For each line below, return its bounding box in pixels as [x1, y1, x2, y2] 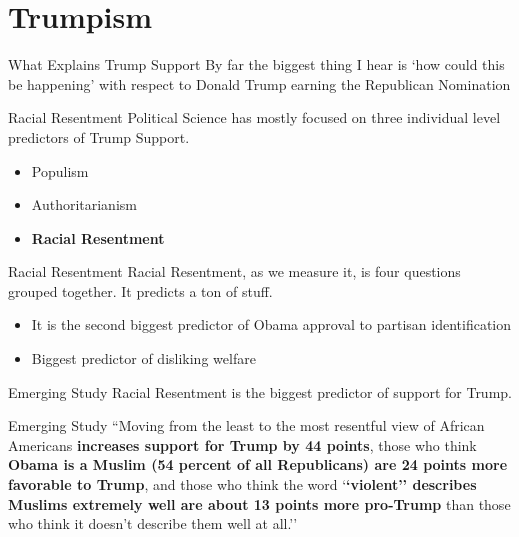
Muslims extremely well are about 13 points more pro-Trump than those [8, 493, 511, 514]
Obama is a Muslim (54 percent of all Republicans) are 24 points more [8, 454, 508, 475]
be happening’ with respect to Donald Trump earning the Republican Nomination [8, 73, 511, 94]
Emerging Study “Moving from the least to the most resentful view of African [8, 415, 485, 436]
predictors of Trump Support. [8, 126, 190, 147]
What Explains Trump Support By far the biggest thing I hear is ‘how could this [8, 54, 505, 75]
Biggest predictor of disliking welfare [31, 348, 256, 369]
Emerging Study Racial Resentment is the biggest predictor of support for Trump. [8, 381, 512, 402]
